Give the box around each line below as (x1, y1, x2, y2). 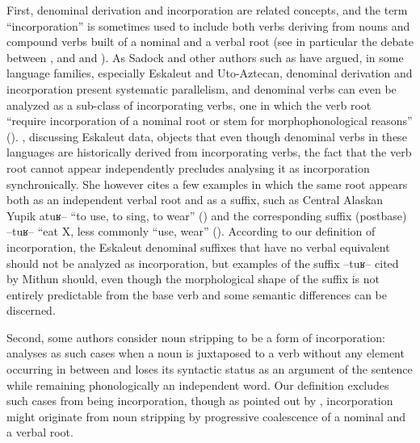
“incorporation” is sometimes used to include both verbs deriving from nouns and (6, 17, 410, 34)
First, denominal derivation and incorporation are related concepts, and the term (6, 2, 408, 18)
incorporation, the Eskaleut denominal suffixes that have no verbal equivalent (6, 238, 390, 255)
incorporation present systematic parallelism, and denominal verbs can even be (6, 80, 397, 97)
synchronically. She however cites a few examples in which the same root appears (6, 175, 408, 192)
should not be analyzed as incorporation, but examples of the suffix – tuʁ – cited (6, 254, 399, 271)
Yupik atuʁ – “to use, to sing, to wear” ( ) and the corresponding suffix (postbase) (6, 207, 407, 224)
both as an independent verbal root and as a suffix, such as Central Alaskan (6, 191, 384, 208)
